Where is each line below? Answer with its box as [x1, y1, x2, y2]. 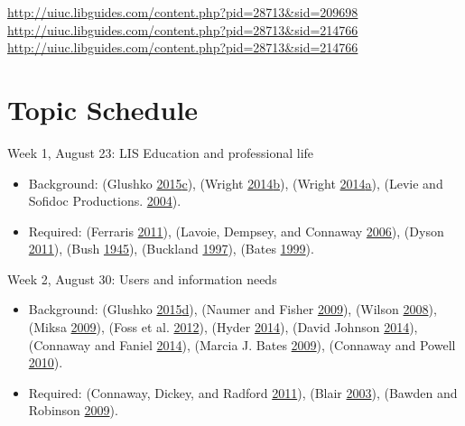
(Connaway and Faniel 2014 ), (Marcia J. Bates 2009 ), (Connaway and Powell [28, 335, 456, 354]
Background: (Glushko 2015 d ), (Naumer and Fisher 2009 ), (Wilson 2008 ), [28, 300, 437, 319]
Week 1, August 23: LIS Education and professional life [7, 143, 314, 162]
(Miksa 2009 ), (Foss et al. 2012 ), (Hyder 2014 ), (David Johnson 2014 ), [28, 318, 418, 337]
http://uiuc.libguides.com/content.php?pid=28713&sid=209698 [7, 3, 358, 21]
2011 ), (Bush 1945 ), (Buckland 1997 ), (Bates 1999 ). [28, 239, 314, 258]
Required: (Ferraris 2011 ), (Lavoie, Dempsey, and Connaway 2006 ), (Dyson [28, 221, 444, 240]
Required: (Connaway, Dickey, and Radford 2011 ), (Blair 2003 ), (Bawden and [28, 383, 458, 402]
